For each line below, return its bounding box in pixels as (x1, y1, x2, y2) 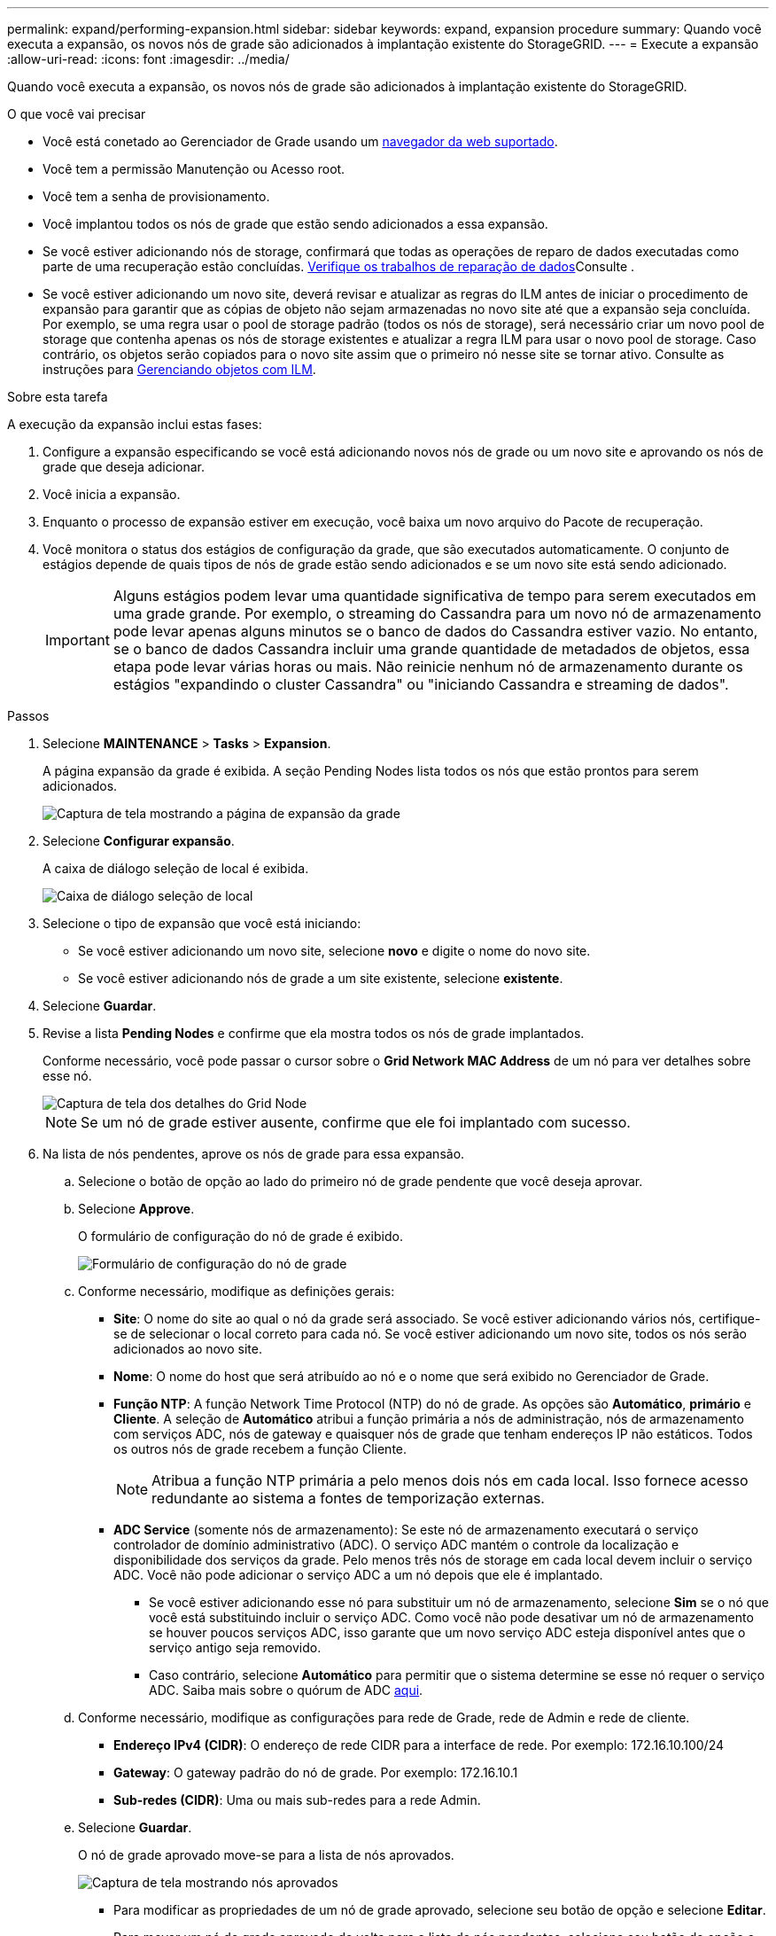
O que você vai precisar (7, 106, 146, 121)
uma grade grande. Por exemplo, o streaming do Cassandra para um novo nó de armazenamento (113, 605, 762, 622)
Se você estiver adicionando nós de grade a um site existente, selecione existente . (78, 971, 563, 986)
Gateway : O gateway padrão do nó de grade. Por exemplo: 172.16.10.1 (113, 1765, 518, 1780)
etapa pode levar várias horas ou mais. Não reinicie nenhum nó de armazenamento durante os (113, 658, 743, 675)
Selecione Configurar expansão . (43, 833, 235, 848)
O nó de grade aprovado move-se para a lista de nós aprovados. (78, 1847, 454, 1862)
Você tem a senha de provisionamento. (43, 189, 270, 204)
